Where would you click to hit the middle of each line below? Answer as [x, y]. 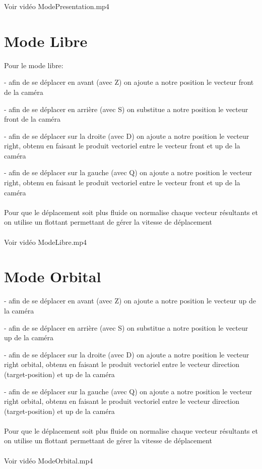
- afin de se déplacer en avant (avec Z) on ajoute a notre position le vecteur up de [130, 301]
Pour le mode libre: [34, 65]
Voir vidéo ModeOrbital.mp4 [49, 460]
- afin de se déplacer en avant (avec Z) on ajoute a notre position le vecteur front [129, 82]
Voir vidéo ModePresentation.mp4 [57, 6]
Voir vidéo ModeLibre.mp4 [46, 242]
